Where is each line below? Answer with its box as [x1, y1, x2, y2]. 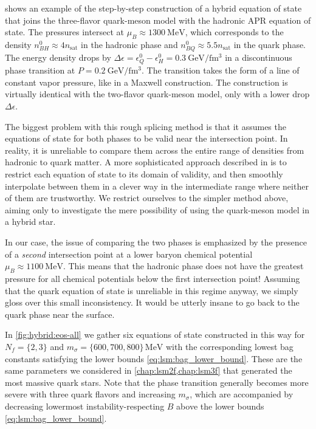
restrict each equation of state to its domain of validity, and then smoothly [5, 168, 283, 180]
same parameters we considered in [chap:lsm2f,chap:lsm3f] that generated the [5, 364, 292, 377]
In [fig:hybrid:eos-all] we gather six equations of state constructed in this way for [5, 328, 305, 341]
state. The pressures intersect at [5, 26, 125, 38]
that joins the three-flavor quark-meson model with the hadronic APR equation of [5, 13, 311, 26]
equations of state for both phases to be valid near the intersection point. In [5, 132, 288, 145]
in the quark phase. [233, 38, 306, 50]
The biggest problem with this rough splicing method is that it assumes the [5, 120, 286, 132]
